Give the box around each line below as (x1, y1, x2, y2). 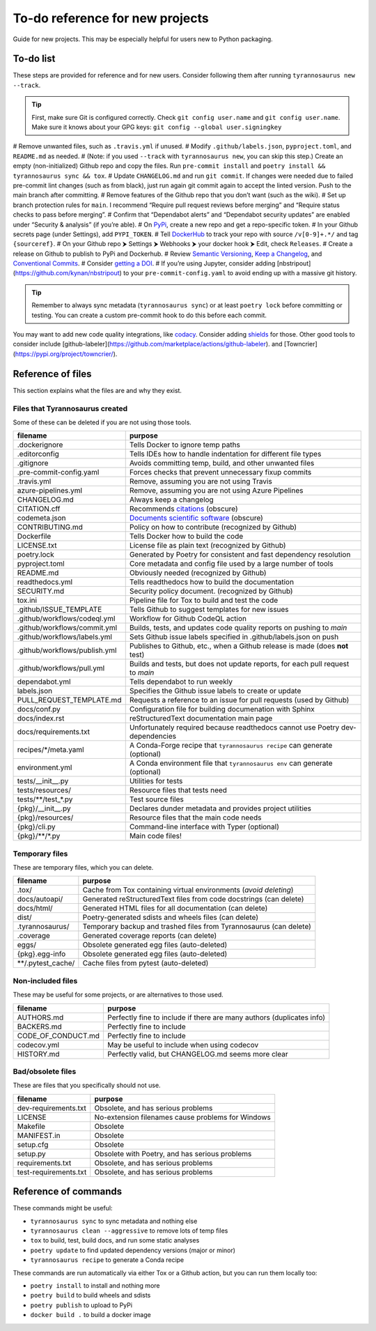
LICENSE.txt (17, 541, 57, 551)
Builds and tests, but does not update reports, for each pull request (129, 659, 350, 669)
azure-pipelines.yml (17, 486, 83, 495)
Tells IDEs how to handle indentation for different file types (129, 449, 322, 459)
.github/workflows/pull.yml (17, 663, 105, 673)
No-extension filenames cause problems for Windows (94, 1112, 271, 1122)
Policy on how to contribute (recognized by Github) (129, 523, 297, 532)
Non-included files (13, 976, 78, 985)
